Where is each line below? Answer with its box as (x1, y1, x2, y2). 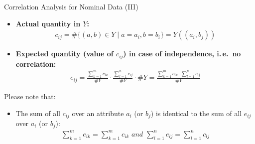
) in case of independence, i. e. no (123, 48, 241, 59)
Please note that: (4, 91, 56, 101)
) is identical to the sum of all (150, 108, 242, 118)
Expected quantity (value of (15, 48, 114, 59)
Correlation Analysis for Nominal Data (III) (4, 1, 138, 11)
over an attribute (72, 108, 124, 118)
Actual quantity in (15, 18, 81, 28)
